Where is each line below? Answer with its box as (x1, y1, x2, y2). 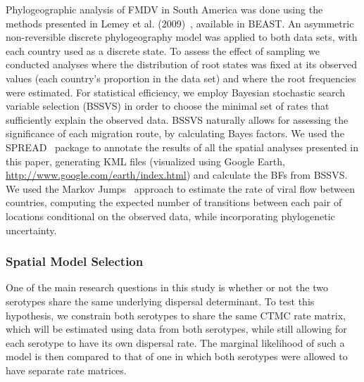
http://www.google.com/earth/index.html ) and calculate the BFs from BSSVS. (6, 167, 348, 182)
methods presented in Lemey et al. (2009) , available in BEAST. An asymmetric (6, 15, 354, 30)
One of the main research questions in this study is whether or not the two (6, 280, 328, 295)
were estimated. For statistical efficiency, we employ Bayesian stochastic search (6, 84, 345, 99)
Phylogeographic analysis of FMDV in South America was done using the (6, 2, 323, 16)
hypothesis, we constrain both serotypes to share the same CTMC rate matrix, (6, 307, 346, 322)
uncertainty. (6, 222, 57, 237)
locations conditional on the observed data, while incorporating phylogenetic (6, 208, 335, 223)
